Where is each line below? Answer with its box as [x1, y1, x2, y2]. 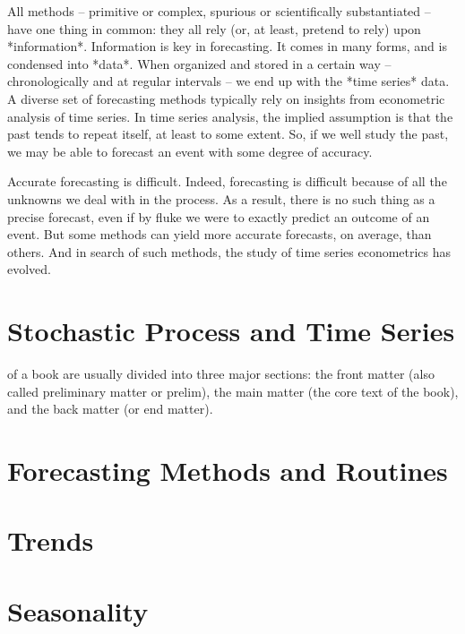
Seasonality [7, 592, 149, 629]
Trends [7, 522, 94, 559]
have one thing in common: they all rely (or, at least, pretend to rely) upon [7, 19, 421, 38]
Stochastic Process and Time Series [7, 313, 455, 349]
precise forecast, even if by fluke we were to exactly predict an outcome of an [7, 207, 430, 226]
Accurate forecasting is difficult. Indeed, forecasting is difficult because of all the [7, 172, 447, 191]
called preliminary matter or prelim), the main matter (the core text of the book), [7, 381, 459, 400]
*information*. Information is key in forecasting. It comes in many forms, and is [7, 37, 447, 56]
